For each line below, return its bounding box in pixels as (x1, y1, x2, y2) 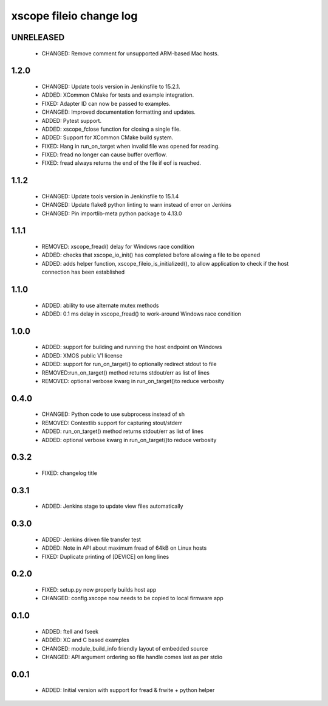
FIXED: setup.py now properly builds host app (41, 586, 157, 593)
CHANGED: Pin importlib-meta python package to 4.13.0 (41, 210, 182, 217)
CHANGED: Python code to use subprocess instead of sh (41, 410, 185, 418)
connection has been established (41, 268, 125, 276)
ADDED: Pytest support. (41, 117, 102, 124)
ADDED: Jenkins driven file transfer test (41, 536, 141, 543)
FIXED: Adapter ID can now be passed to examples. (41, 100, 171, 107)
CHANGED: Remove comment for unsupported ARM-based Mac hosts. (41, 49, 219, 57)
